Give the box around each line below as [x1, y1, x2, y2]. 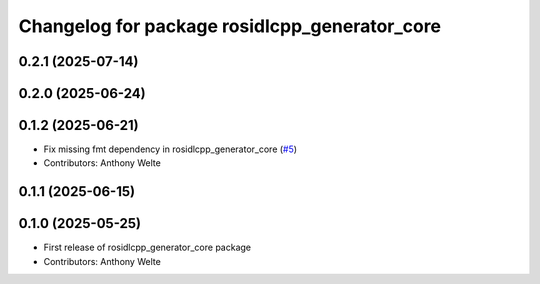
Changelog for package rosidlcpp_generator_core [18, 15, 442, 37]
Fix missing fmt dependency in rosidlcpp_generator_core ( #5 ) [43, 143, 298, 155]
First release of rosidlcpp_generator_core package [43, 241, 252, 254]
